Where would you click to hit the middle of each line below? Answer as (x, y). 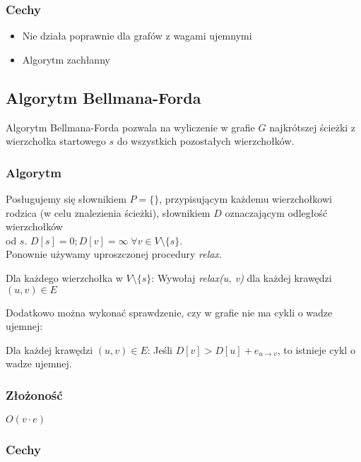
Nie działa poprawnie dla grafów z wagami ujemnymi (137, 36)
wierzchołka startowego (56, 141)
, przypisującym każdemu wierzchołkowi (245, 199)
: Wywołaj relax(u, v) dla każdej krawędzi (242, 277)
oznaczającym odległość (276, 212)
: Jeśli (160, 349)
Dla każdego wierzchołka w (64, 277)
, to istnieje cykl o (316, 349)
